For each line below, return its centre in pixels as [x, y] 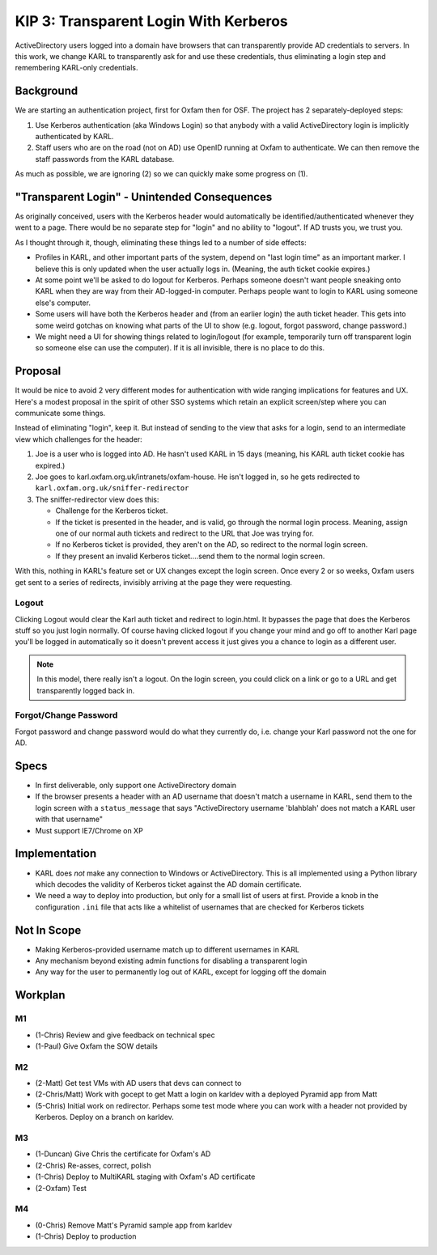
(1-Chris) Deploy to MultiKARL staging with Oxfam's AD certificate [145, 1177]
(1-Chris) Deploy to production [86, 1236]
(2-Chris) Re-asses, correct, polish [93, 1165]
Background [47, 91]
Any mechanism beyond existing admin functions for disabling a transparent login [171, 961]
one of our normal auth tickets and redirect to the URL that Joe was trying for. [185, 533]
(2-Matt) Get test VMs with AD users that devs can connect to [138, 1083]
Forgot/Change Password [66, 715]
